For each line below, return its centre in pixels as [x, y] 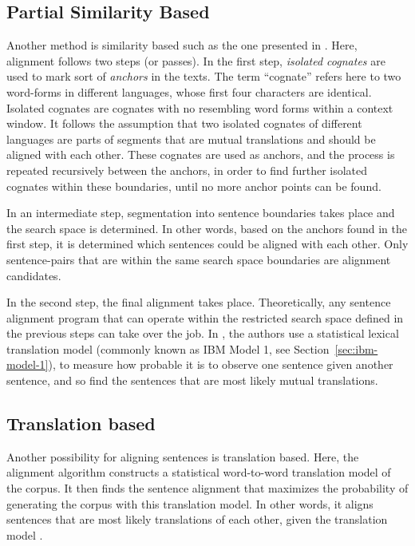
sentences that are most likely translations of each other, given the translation [197, 519]
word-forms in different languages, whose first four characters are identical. [189, 91]
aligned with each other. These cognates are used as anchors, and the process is [201, 154]
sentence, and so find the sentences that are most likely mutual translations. [192, 380]
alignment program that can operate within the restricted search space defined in [205, 317]
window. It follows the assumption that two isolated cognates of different [184, 123]
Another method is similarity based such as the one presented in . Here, [182, 45]
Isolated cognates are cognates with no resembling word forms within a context [200, 107]
